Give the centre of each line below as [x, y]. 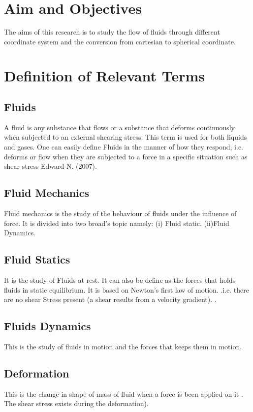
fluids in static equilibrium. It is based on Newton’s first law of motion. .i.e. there [126, 289]
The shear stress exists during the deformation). [76, 403]
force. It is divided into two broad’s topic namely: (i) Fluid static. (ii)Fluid [117, 223]
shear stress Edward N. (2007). [50, 166]
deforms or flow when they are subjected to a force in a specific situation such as [126, 156]
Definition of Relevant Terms [104, 75]
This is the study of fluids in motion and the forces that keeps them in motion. [123, 347]
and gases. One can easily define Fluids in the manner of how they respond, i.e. [124, 147]
